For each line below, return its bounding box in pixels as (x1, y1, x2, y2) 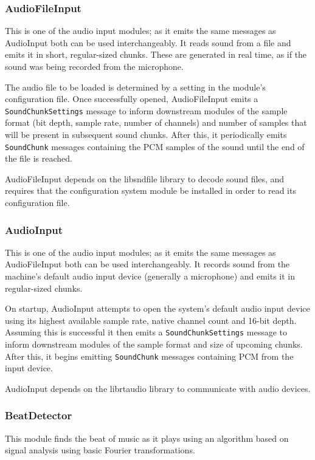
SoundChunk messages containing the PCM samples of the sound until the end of (5, 140, 305, 153)
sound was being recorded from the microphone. (5, 60, 184, 72)
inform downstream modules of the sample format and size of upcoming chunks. (5, 338, 303, 351)
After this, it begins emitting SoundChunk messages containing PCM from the (5, 349, 294, 362)
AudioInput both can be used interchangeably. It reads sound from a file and (5, 36, 291, 49)
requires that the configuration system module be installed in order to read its (5, 184, 296, 197)
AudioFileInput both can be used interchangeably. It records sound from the (5, 258, 290, 270)
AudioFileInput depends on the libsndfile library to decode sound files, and (5, 172, 285, 185)
